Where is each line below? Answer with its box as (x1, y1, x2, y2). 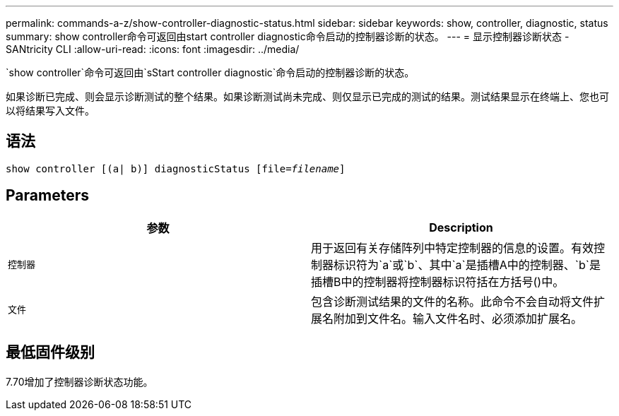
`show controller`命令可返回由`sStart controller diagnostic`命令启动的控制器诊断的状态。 (6, 66, 415, 78)
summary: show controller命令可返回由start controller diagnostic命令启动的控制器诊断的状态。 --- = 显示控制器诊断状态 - (6, 30, 570, 42)
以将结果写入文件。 (6, 105, 95, 117)
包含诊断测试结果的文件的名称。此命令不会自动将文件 (311, 294, 594, 309)
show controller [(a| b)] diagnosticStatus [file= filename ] (6, 162, 346, 174)
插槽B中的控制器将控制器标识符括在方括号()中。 (311, 274, 565, 289)
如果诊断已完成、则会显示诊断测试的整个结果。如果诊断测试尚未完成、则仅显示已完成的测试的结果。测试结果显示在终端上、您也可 (6, 90, 609, 102)
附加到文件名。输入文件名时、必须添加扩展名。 (334, 311, 583, 326)
